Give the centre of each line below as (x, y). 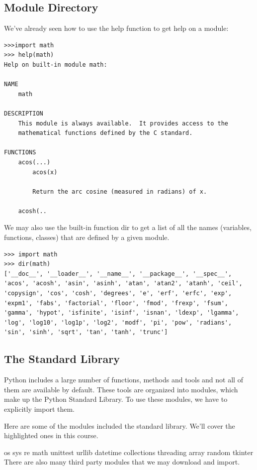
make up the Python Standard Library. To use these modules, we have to (116, 399)
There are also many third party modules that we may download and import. (122, 462)
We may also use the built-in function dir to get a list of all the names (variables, (128, 227)
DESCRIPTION (24, 113)
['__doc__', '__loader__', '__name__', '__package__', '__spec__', (118, 274)
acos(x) (45, 172)
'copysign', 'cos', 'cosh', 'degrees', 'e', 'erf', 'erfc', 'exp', (118, 294)
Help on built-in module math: (56, 64)
